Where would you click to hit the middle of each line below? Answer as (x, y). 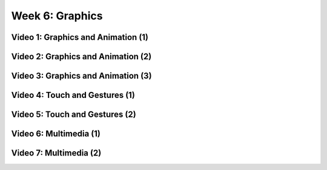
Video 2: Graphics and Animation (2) (81, 57)
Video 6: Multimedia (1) (56, 134)
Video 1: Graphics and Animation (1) (80, 37)
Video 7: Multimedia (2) (56, 153)
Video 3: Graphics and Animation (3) (81, 76)
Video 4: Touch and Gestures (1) (73, 95)
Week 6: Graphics (57, 16)
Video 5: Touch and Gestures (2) (74, 115)
